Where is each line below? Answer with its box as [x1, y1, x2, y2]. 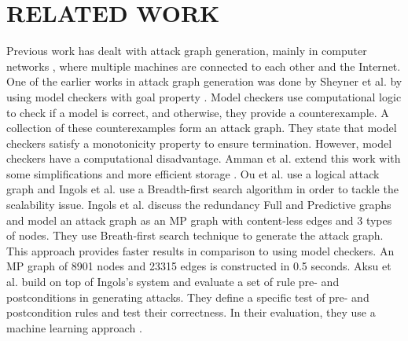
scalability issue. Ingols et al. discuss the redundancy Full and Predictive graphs [6, 196, 391, 213]
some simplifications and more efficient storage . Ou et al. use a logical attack [6, 165, 380, 181]
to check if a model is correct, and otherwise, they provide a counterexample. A [6, 104, 389, 120]
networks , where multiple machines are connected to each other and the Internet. [6, 57, 401, 74]
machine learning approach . [6, 319, 142, 335]
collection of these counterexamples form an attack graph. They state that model [6, 119, 397, 136]
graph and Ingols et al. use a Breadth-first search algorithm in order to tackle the [6, 181, 399, 197]
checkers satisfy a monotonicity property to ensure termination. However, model [6, 134, 392, 151]
